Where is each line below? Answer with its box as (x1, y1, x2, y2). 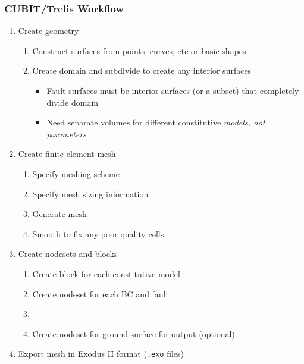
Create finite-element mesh (18, 148, 116, 160)
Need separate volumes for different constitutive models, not (46, 116, 265, 128)
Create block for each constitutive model (32, 267, 180, 280)
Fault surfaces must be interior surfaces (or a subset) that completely (46, 84, 299, 96)
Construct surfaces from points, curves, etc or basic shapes (32, 44, 246, 57)
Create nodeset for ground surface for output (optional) (32, 327, 235, 340)
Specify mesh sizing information (32, 187, 149, 200)
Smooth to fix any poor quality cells (32, 227, 164, 240)
